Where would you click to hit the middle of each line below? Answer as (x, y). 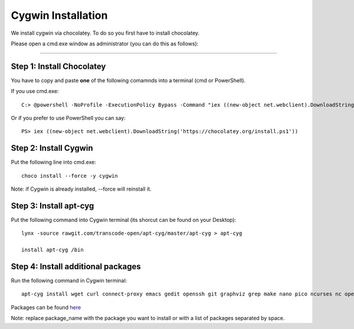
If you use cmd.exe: (35, 91)
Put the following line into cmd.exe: (54, 162)
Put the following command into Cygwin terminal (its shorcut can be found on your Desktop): (124, 220)
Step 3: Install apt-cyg (53, 206)
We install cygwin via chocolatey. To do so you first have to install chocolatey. (105, 33)
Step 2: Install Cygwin (52, 148)
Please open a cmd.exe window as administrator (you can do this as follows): (105, 44)
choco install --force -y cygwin (70, 176)
